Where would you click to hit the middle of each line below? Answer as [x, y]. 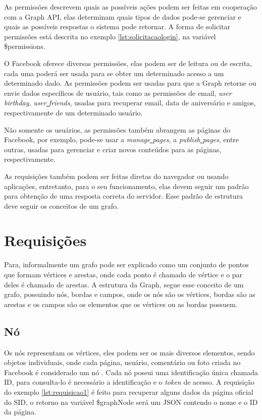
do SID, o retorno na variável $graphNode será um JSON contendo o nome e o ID [131, 402]
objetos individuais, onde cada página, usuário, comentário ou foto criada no [122, 362]
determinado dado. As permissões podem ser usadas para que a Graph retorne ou [130, 83]
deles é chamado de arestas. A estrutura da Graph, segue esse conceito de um [124, 284]
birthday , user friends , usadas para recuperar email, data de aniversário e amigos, [130, 103]
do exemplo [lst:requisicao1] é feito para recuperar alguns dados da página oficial [129, 392]
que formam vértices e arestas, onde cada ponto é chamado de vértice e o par [123, 274]
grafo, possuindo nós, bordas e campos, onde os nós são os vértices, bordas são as [130, 294]
